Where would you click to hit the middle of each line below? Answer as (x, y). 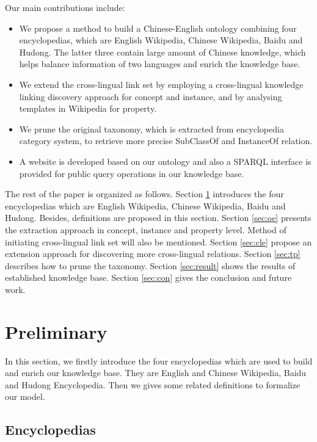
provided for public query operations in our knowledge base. (132, 173)
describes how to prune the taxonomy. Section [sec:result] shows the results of (150, 265)
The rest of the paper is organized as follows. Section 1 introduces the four (144, 194)
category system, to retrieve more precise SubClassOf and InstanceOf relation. (166, 141)
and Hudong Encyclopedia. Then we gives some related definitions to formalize (153, 384)
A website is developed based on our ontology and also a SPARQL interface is (165, 161)
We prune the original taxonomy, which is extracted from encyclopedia (151, 129)
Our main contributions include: (65, 7)
